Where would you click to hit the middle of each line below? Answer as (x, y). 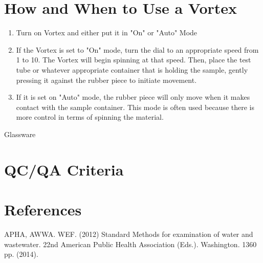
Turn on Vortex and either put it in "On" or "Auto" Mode (107, 32)
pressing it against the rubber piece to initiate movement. (106, 80)
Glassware (20, 134)
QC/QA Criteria (64, 169)
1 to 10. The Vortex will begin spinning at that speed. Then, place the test (134, 60)
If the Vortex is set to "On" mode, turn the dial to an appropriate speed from (137, 49)
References (43, 210)
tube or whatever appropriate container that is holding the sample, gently (132, 69)
